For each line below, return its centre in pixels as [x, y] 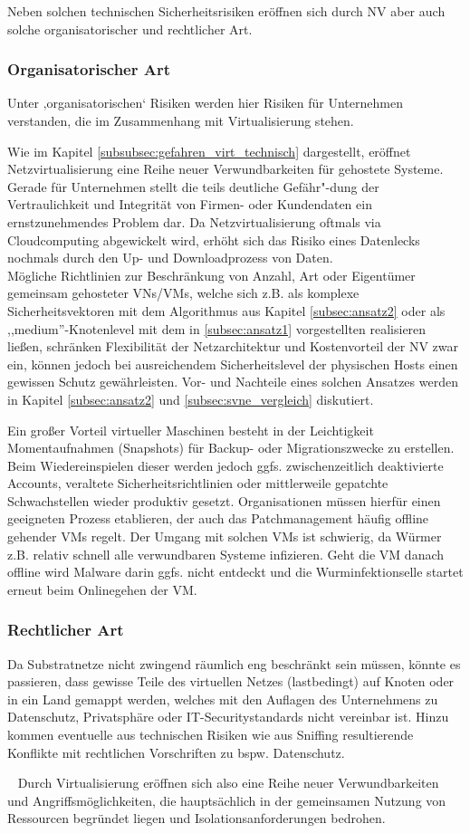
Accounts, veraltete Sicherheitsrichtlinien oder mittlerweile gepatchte [198, 483]
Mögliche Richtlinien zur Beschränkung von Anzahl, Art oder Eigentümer [211, 275]
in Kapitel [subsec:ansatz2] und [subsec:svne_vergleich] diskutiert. [191, 399]
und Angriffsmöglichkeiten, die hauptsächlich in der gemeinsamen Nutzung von [227, 800]
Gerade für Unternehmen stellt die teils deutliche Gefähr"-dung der [193, 186]
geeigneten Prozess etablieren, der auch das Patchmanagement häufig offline [218, 518]
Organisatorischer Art [89, 69]
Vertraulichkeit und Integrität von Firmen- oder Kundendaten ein [190, 204]
